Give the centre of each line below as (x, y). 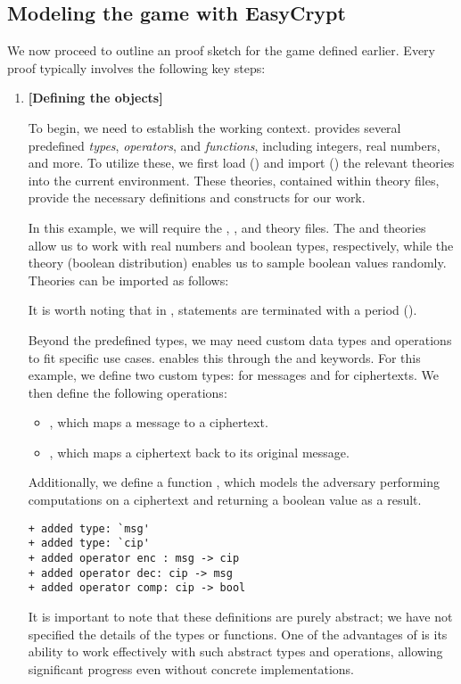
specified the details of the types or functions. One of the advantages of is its (238, 634)
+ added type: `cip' (89, 544)
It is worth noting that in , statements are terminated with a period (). (222, 310)
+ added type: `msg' (89, 528)
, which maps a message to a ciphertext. (159, 422)
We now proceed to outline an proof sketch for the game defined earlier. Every (222, 50)
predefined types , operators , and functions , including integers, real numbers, (234, 145)
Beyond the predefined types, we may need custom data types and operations (240, 339)
